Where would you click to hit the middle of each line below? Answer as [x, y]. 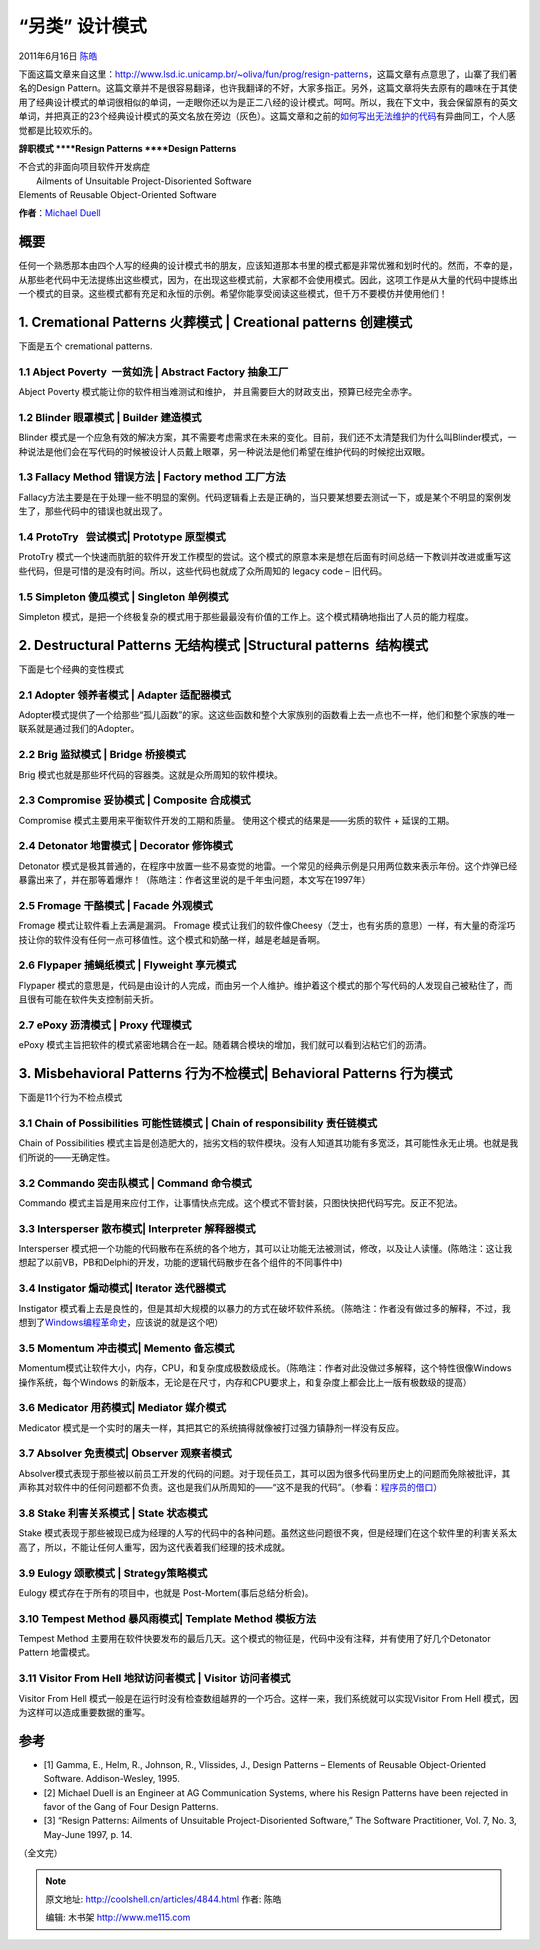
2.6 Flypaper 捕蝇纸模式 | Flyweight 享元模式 [127, 965]
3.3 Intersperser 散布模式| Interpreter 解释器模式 [137, 1228]
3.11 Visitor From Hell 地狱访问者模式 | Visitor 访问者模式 [154, 1678]
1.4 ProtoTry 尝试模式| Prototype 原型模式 [122, 537]
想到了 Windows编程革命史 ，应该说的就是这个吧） [121, 1322]
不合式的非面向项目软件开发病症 [84, 167]
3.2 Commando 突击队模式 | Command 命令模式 [135, 1183]
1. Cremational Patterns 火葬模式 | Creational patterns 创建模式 [215, 321]
